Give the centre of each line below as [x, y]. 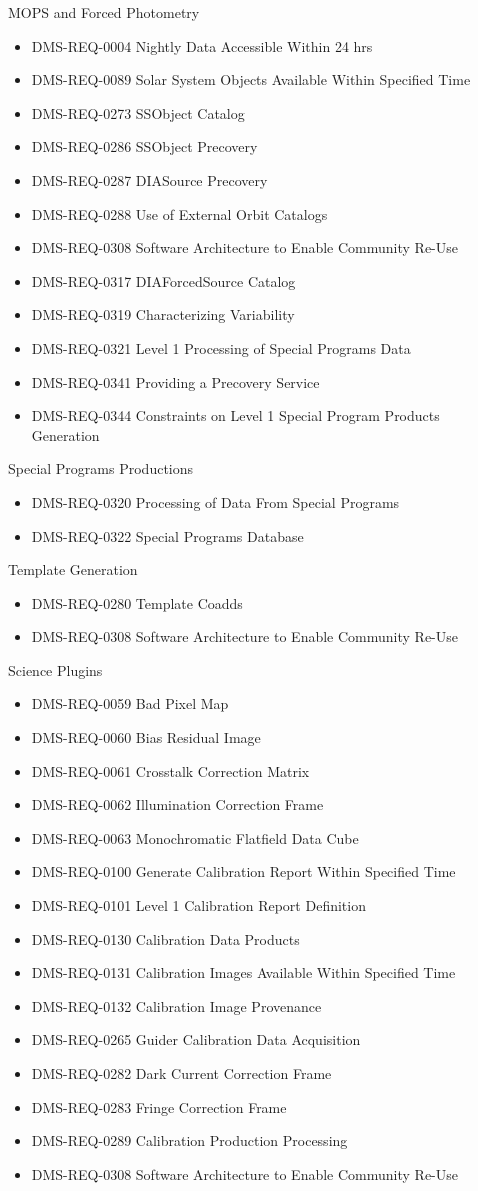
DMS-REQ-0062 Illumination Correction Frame [177, 804]
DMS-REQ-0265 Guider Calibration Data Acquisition [196, 1039]
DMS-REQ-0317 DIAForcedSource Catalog [163, 280]
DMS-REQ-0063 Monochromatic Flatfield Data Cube [195, 837]
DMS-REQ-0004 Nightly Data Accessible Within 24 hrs [202, 45]
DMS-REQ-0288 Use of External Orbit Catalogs [179, 213]
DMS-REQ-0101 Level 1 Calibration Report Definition [198, 905]
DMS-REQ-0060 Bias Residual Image [146, 737]
